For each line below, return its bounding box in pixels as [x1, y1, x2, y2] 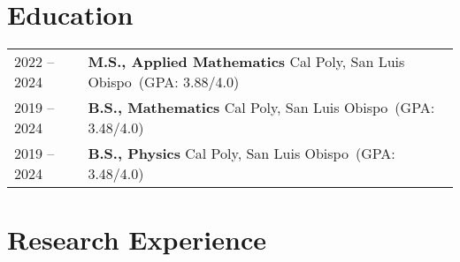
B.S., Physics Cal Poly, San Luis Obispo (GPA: [88, 143, 395, 164]
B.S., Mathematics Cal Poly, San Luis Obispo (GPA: [88, 97, 435, 118]
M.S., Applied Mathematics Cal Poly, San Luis [88, 51, 405, 72]
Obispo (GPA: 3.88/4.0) [88, 71, 240, 93]
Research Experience [7, 221, 266, 258]
